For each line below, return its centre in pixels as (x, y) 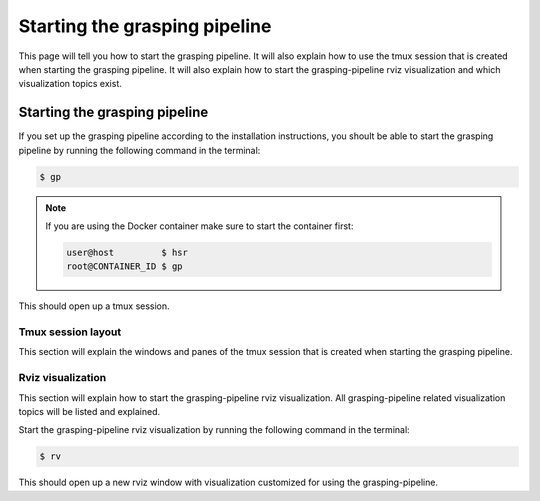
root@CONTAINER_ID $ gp (125, 266)
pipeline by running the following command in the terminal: (139, 150)
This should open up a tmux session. (94, 306)
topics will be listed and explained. (89, 412)
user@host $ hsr (127, 252)
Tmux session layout (70, 332)
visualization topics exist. (70, 84)
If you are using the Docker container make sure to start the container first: (199, 226)
